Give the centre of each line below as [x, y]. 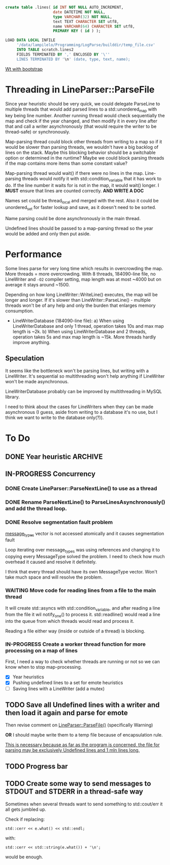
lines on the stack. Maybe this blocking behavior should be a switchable [80, 152]
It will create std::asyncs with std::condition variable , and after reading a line [83, 608]
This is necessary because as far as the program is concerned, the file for [82, 745]
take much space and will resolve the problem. [54, 577]
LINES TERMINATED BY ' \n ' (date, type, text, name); [73, 59]
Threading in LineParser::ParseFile [80, 89]
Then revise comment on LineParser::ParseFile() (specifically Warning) [79, 725]
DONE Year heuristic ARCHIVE [54, 457]
